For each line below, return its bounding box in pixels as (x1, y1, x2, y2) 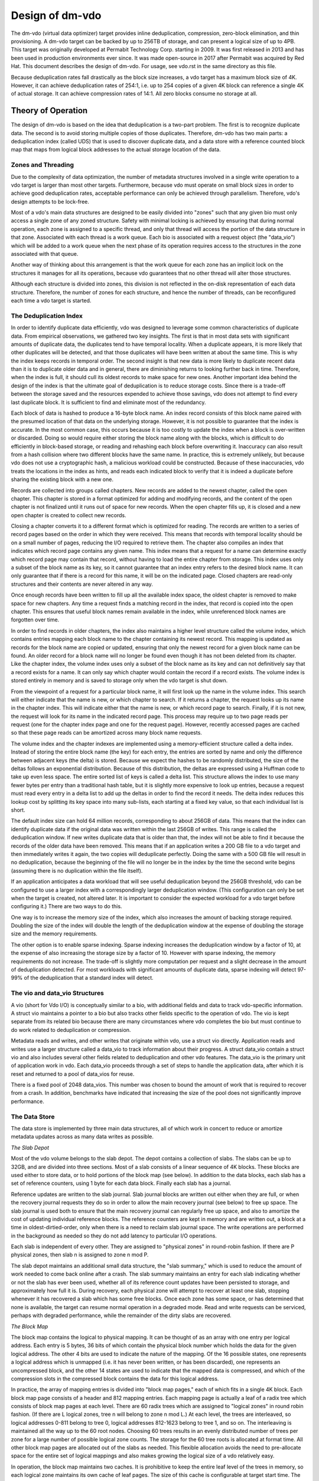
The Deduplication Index (11, 312, 83, 320)
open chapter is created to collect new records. (11, 511, 126, 518)
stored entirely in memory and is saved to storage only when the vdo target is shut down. (11, 677, 228, 684)
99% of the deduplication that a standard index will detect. (11, 974, 154, 982)
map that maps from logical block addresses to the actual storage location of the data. (11, 146, 221, 153)
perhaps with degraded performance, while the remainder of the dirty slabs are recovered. (11, 1312, 232, 1319)
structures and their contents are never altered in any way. (11, 581, 154, 588)
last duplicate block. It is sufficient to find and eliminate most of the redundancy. (11, 399, 206, 406)
